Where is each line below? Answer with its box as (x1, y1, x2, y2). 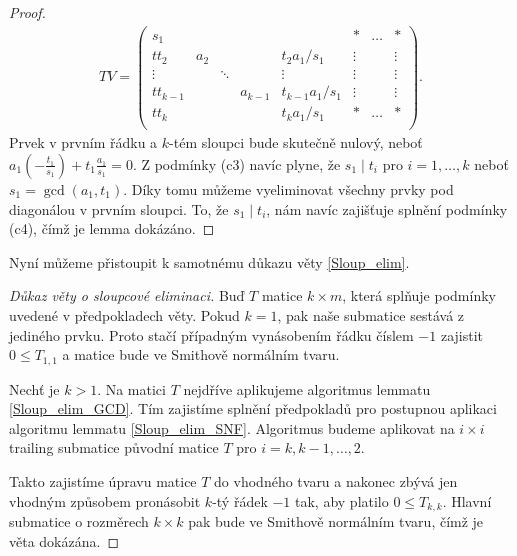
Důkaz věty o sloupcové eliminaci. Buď (9, 285, 245, 306)
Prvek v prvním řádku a (9, 132, 158, 153)
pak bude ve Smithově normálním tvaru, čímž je (188, 510, 484, 531)
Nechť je (9, 378, 60, 399)
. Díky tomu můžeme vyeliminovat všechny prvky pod (123, 178, 454, 199)
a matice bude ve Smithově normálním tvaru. (62, 344, 340, 365)
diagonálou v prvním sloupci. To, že (9, 198, 229, 219)
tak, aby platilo (295, 490, 389, 511)
